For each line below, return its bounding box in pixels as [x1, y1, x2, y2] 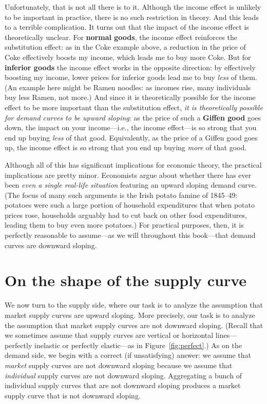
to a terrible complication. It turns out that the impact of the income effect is [5, 22, 249, 32]
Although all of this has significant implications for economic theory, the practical [5, 159, 262, 170]
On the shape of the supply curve [5, 270, 247, 291]
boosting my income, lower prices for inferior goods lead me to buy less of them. [5, 72, 257, 83]
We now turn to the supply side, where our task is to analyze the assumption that [5, 299, 263, 310]
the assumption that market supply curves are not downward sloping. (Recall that [5, 319, 263, 330]
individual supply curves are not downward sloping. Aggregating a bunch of [5, 370, 242, 380]
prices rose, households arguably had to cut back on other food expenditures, [5, 209, 247, 220]
